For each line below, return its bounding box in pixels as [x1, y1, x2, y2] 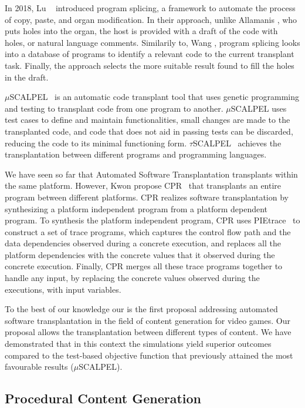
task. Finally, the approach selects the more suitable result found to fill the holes [5, 59, 294, 71]
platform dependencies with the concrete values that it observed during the [5, 248, 275, 260]
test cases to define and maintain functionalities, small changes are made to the [5, 113, 290, 126]
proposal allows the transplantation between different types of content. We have [5, 326, 292, 338]
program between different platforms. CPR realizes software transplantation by [5, 190, 289, 203]
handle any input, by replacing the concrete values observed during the [5, 272, 260, 284]
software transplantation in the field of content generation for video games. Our [5, 314, 290, 326]
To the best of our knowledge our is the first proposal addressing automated [5, 303, 278, 315]
